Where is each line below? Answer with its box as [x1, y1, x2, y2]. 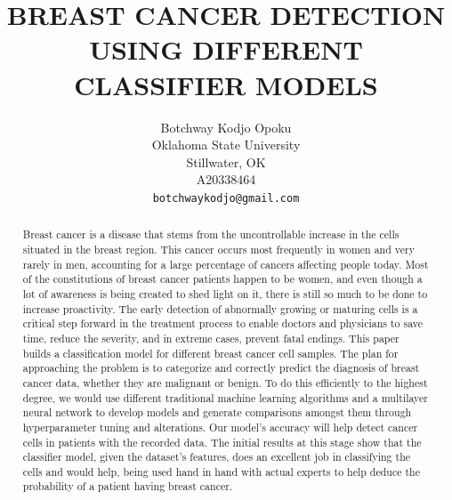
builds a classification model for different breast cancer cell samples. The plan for [22, 345, 399, 360]
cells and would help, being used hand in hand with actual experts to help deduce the [22, 464, 420, 479]
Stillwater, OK [186, 152, 266, 171]
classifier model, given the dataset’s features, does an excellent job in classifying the [22, 449, 411, 464]
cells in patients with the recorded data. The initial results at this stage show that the [22, 434, 422, 449]
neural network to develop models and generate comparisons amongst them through [22, 405, 412, 420]
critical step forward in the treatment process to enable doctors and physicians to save [22, 316, 423, 331]
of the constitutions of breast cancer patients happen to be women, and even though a [22, 271, 423, 286]
